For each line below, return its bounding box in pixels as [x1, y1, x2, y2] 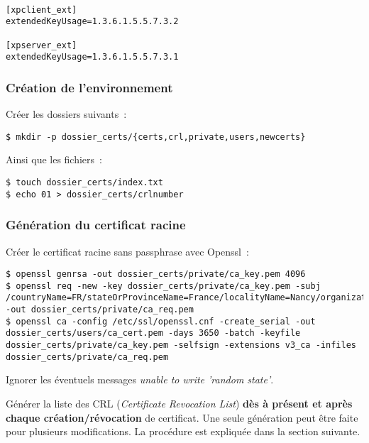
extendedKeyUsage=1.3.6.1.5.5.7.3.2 [6, 16, 179, 27]
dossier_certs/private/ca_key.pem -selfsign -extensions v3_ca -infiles [6, 340, 356, 351]
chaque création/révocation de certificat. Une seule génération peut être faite [6, 410, 358, 425]
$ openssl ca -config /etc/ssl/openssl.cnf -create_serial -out [6, 316, 316, 327]
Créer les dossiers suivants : [6, 106, 127, 121]
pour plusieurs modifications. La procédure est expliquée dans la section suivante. [6, 424, 360, 439]
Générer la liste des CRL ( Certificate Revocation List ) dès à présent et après [6, 395, 353, 410]
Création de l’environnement [6, 78, 173, 96]
